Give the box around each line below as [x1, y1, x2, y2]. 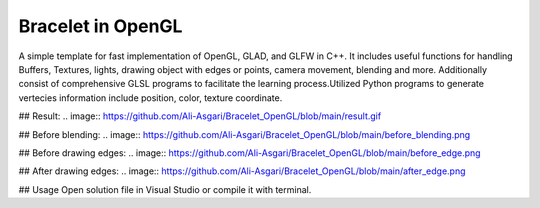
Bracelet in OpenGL [18, 15, 183, 37]
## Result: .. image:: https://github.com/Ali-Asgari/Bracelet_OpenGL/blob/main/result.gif [18, 110, 382, 122]
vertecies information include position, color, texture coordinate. [18, 91, 283, 104]
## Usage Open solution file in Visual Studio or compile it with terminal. [18, 183, 312, 195]
